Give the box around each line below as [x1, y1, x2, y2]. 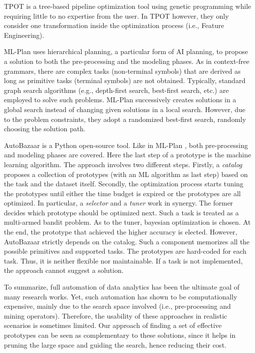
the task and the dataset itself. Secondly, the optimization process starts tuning [4, 178, 244, 189]
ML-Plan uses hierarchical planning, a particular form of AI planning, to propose [4, 46, 248, 57]
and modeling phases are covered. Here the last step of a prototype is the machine [4, 149, 251, 160]
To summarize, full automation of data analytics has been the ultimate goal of [4, 282, 240, 292]
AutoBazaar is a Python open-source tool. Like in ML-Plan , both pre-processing [4, 140, 248, 150]
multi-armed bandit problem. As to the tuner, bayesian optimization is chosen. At [4, 217, 251, 227]
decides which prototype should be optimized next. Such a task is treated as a [4, 207, 239, 217]
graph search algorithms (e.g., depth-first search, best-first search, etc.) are [4, 85, 229, 95]
